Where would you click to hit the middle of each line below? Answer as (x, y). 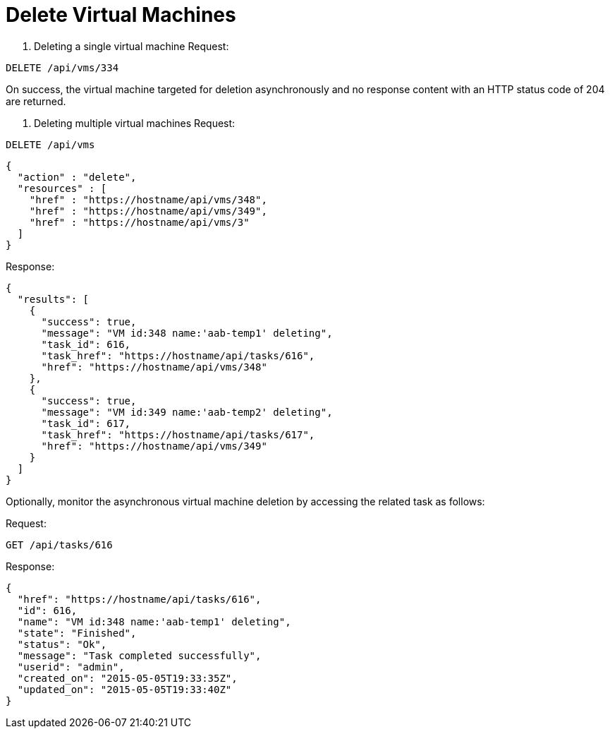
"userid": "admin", (71, 667)
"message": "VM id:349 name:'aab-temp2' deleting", (187, 412)
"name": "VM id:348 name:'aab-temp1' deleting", (154, 621)
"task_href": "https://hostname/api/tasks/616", (178, 355)
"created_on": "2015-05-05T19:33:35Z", (127, 678)
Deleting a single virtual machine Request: (132, 46)
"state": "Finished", (77, 633)
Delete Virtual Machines (121, 15)
